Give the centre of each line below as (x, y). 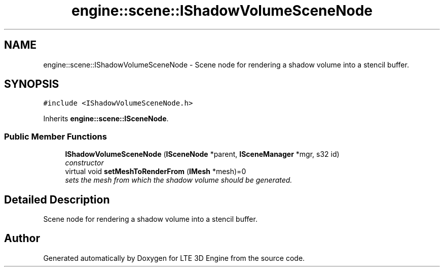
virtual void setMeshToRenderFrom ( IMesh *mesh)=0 (156, 172)
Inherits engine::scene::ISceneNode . (106, 119)
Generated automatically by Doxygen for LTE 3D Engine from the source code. (174, 258)
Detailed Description (57, 199)
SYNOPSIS (32, 84)
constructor (84, 163)
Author (22, 239)
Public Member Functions (55, 136)
